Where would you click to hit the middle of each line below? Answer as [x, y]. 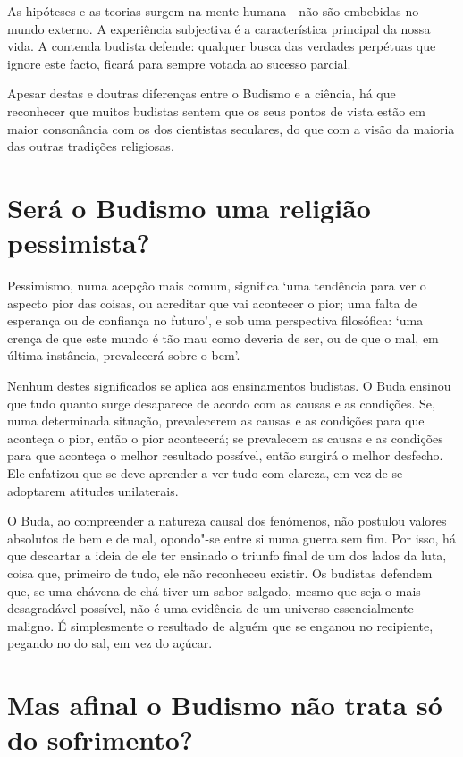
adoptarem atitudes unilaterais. [93, 490]
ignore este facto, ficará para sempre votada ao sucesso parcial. [179, 63]
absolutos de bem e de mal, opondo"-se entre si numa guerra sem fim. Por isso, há [231, 538]
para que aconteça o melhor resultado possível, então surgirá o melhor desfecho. [225, 455]
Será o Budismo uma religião [189, 207]
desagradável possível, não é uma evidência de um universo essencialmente [210, 608]
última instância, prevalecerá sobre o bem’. [124, 355]
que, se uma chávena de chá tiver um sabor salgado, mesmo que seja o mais [214, 590]
